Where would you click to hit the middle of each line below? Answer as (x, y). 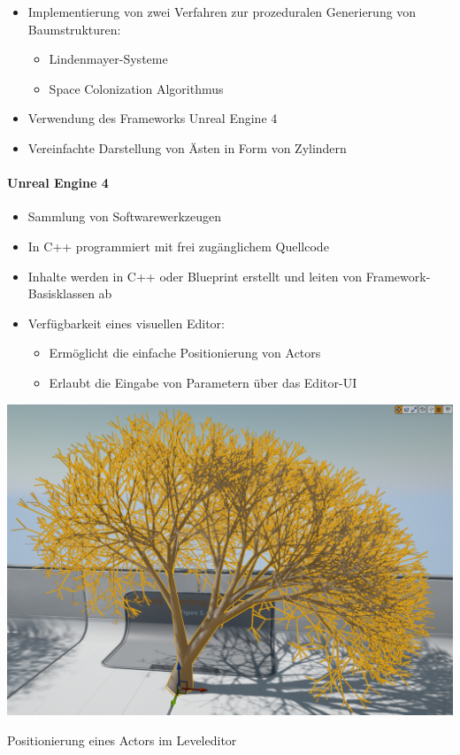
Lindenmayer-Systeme (108, 59)
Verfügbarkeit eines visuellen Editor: (126, 323)
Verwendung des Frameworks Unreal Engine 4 (153, 118)
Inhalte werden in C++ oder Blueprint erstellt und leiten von (195, 276)
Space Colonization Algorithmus (136, 88)
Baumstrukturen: (74, 29)
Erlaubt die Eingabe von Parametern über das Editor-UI (203, 382)
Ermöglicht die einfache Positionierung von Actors (185, 353)
